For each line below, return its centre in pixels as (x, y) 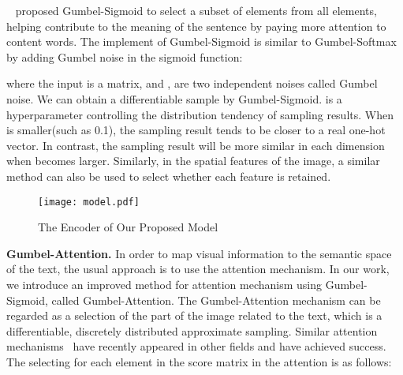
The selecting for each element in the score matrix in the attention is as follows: (199, 361)
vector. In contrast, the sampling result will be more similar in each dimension (196, 145)
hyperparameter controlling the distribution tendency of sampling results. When (200, 114)
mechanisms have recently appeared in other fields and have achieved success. (196, 346)
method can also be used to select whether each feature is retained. (169, 176)
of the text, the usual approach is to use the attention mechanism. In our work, (198, 269)
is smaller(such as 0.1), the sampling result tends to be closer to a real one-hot (196, 130)
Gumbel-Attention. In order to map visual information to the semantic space (199, 253)
